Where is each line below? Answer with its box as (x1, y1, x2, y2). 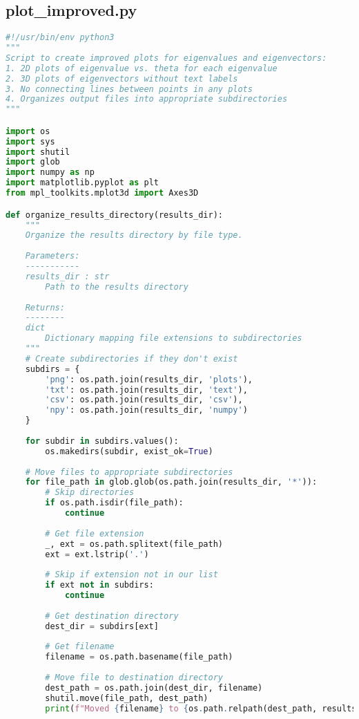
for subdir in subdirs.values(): (25, 436, 179, 446)
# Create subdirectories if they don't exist (25, 353, 238, 364)
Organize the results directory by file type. (25, 230, 243, 241)
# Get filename (45, 642, 115, 652)
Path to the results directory (45, 281, 188, 292)
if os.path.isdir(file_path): (45, 498, 184, 508)
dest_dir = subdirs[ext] (45, 621, 159, 631)
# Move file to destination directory (45, 673, 223, 683)
